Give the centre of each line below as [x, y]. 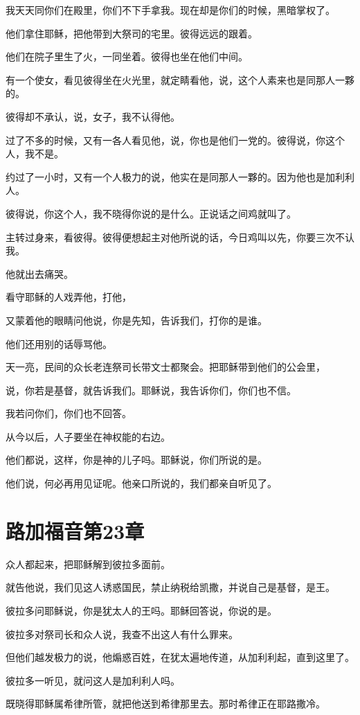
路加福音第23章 [75, 530]
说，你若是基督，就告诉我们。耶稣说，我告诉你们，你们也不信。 [151, 390]
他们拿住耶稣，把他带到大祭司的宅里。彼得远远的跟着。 [132, 33]
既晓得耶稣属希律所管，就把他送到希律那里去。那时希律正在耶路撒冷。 [165, 704]
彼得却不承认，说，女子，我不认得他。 [93, 116]
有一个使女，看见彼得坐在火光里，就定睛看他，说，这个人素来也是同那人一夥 [180, 79]
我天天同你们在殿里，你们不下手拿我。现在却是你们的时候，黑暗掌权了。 [170, 10]
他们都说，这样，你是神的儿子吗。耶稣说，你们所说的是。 [136, 460]
